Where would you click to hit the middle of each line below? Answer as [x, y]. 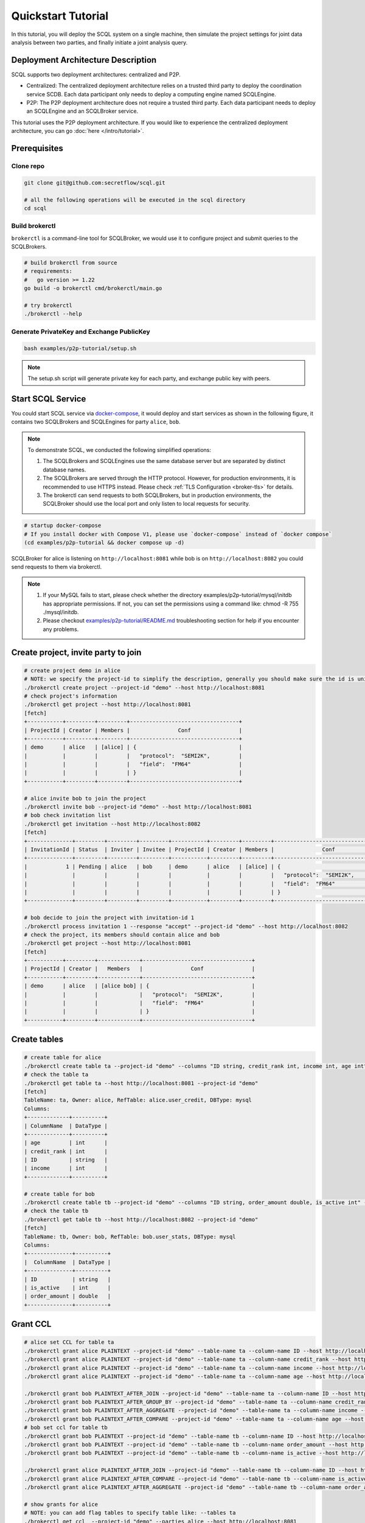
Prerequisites [37, 148]
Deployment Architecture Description [84, 60]
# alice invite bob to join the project [85, 798]
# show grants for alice [61, 1504]
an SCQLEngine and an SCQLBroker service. [82, 111]
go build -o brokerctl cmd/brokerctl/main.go [93, 288]
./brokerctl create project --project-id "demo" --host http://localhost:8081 [144, 687]
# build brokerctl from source [71, 263]
